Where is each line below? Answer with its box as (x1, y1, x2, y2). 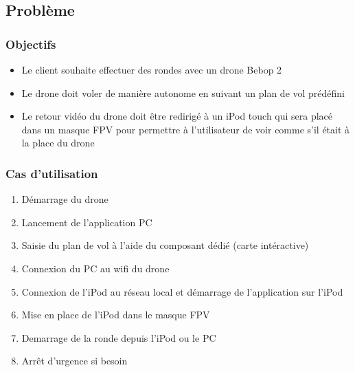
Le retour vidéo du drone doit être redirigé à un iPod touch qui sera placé (21, 109, 333, 123)
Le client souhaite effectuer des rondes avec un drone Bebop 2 (21, 63, 282, 76)
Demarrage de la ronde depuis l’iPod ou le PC (21, 330, 216, 344)
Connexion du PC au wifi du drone (21, 261, 170, 275)
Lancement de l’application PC (21, 215, 152, 229)
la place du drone (21, 135, 95, 150)
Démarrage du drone (21, 192, 108, 206)
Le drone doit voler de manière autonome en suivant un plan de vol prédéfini (21, 85, 345, 100)
